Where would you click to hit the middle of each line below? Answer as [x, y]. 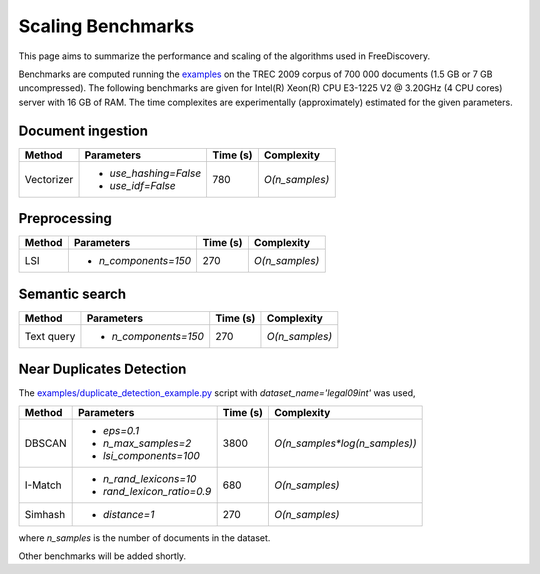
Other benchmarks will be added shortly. [102, 556]
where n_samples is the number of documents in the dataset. [144, 537]
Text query [50, 336]
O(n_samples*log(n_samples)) [345, 443]
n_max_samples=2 [147, 443]
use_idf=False [142, 185]
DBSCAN [45, 443]
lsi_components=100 [151, 455]
